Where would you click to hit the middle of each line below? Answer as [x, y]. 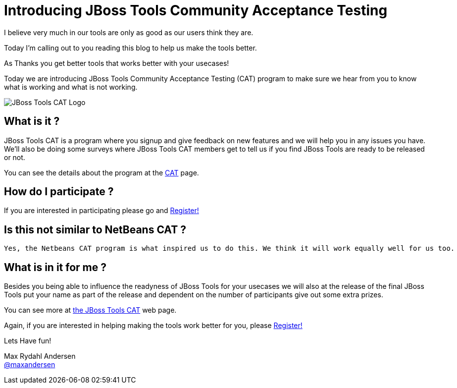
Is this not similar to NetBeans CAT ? [95, 229]
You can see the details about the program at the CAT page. [102, 172]
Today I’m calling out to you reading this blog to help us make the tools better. [130, 48]
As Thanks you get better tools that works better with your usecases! [117, 63]
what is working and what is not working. [71, 87]
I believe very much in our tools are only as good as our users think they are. [129, 32]
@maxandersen [30, 365]
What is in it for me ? [55, 267]
